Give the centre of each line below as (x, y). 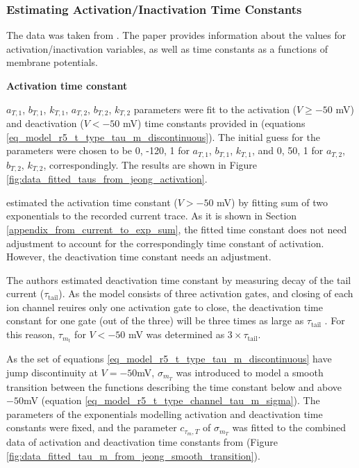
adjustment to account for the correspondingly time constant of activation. (165, 243)
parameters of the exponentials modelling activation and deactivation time (165, 413)
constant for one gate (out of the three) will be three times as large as (155, 320)
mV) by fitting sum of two (272, 202)
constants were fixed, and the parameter (92, 427)
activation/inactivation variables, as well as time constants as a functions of (167, 48)
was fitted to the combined (289, 427)
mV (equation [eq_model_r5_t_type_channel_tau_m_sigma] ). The (172, 400)
